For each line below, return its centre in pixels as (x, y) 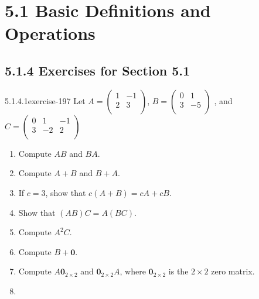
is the (178, 271)
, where (133, 271)
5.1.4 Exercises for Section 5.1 (98, 70)
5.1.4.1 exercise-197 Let (45, 100)
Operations (50, 33)
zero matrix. (233, 271)
